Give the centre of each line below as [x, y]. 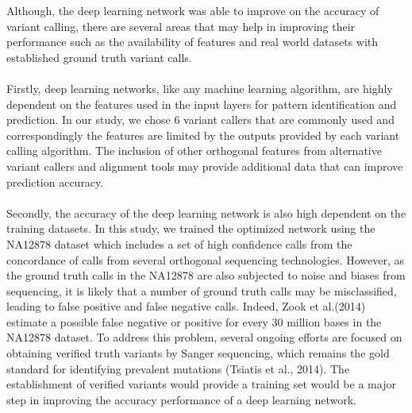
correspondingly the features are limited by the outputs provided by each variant [203, 135]
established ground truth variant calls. [99, 57]
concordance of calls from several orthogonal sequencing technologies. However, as [206, 259]
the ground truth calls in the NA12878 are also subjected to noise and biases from [206, 275]
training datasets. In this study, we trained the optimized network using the [191, 228]
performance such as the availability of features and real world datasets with [193, 42]
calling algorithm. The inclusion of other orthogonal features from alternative [194, 151]
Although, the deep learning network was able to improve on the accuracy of [193, 10]
